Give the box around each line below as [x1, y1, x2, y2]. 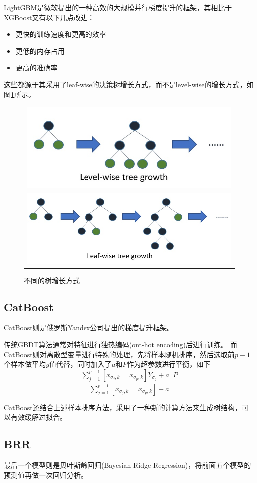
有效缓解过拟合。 [10, 412, 67, 422]
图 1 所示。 [4, 89, 35, 99]
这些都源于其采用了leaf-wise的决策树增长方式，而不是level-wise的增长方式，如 [4, 79, 254, 89]
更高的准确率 [15, 62, 58, 73]
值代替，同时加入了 [49, 359, 112, 369]
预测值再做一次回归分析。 [4, 469, 87, 480]
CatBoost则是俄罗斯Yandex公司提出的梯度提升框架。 [4, 322, 174, 333]
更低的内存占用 [15, 45, 65, 56]
